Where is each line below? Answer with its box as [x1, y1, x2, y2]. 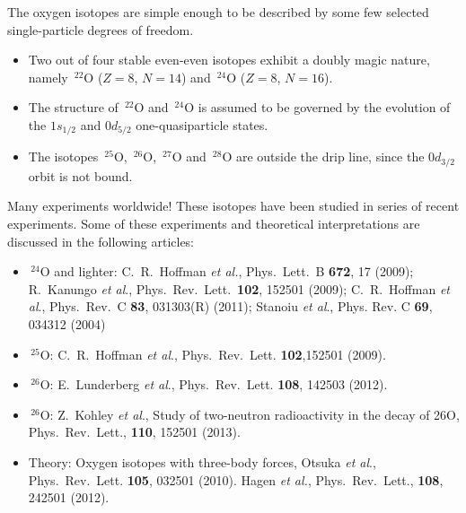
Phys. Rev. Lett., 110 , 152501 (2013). [28, 422, 241, 441]
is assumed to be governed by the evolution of [198, 98, 451, 117]
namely [28, 67, 68, 86]
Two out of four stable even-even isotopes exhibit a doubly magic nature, [28, 50, 430, 69]
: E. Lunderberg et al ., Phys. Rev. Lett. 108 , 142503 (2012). [49, 375, 388, 394]
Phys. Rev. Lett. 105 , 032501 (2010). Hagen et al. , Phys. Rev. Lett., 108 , [28, 470, 444, 489]
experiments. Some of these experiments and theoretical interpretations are [7, 214, 420, 233]
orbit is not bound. [28, 166, 133, 185]
